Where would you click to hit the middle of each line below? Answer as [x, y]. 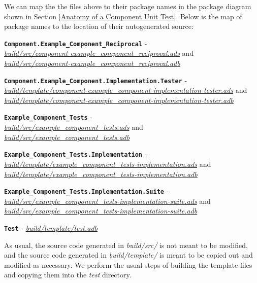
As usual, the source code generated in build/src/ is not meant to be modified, [126, 245]
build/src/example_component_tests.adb [67, 137]
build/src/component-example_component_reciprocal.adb [92, 63]
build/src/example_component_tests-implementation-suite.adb [101, 211]
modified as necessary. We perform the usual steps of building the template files [128, 264]
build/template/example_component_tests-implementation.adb [101, 174]
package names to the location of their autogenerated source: [99, 26]
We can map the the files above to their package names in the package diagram [128, 6]
